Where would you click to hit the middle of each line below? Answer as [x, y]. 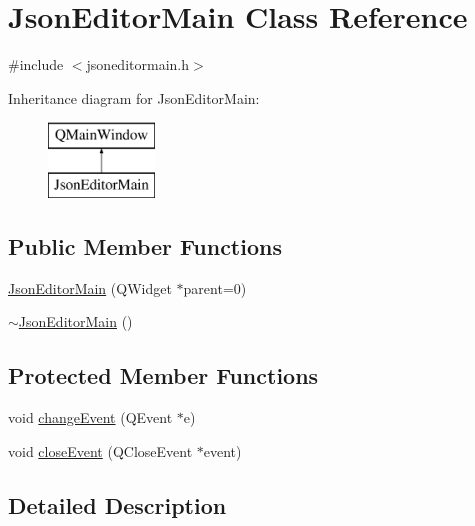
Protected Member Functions [163, 375]
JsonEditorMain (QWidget [90, 287]
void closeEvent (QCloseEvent [100, 450]
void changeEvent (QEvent [90, 417]
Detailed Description [117, 504]
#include [36, 64]
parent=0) [215, 287]
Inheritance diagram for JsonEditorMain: [134, 97]
